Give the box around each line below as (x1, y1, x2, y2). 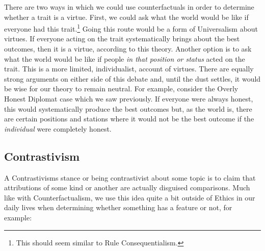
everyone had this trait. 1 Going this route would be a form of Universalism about (4, 22, 258, 34)
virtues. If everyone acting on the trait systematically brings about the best (4, 33, 240, 44)
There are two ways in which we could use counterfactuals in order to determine (4, 2, 254, 12)
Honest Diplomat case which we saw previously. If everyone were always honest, (4, 93, 253, 104)
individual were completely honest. (4, 123, 112, 134)
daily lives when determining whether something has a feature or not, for (4, 202, 232, 213)
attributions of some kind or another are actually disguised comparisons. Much (4, 182, 250, 193)
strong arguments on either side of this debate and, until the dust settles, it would (4, 73, 261, 84)
